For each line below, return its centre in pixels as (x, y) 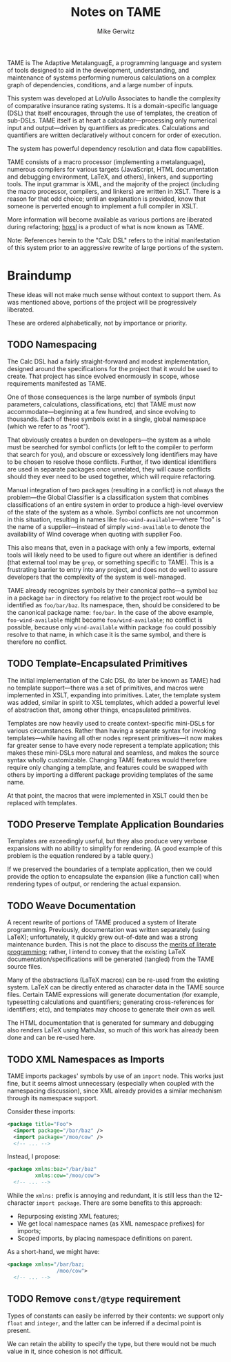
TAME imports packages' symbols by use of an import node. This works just (115, 1076)
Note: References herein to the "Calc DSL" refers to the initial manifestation (114, 240)
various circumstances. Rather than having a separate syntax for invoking (112, 731)
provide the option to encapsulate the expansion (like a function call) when (113, 877)
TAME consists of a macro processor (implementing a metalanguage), (106, 162)
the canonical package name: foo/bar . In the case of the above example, (110, 612)
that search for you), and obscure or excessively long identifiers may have (112, 454)
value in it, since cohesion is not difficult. (65, 1351)
